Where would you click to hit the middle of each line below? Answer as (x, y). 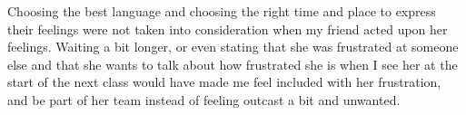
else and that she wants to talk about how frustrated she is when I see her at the (233, 64)
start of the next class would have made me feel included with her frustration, (224, 82)
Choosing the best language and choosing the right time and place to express (222, 11)
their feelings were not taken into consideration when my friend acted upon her (228, 29)
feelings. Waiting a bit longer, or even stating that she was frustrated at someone (233, 47)
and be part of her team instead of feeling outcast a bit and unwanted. (204, 99)
